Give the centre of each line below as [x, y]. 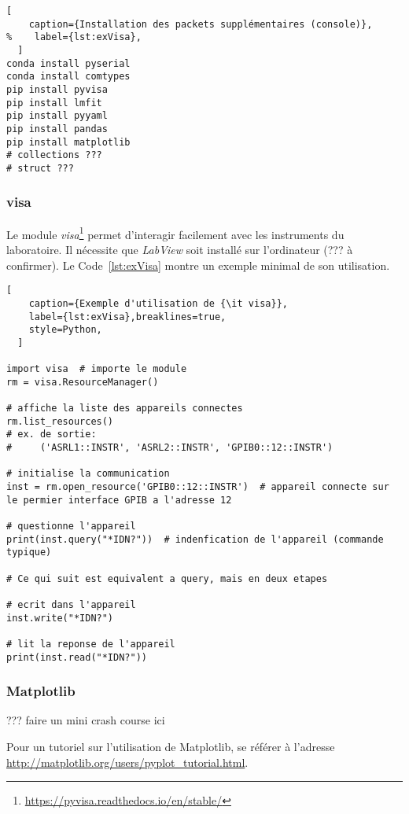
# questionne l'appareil [71, 526]
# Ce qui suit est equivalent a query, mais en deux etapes [167, 578]
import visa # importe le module [97, 369]
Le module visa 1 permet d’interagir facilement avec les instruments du [175, 233]
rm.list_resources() [60, 421]
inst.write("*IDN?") [60, 618]
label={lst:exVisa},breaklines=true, [127, 317]
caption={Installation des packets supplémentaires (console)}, [201, 24]
